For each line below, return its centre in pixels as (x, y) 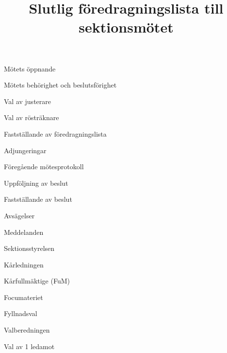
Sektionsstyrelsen (29, 248)
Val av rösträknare (32, 117)
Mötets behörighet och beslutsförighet (60, 85)
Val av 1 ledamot (29, 346)
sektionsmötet (126, 27)
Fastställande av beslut (38, 199)
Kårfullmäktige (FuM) (37, 281)
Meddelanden (24, 232)
